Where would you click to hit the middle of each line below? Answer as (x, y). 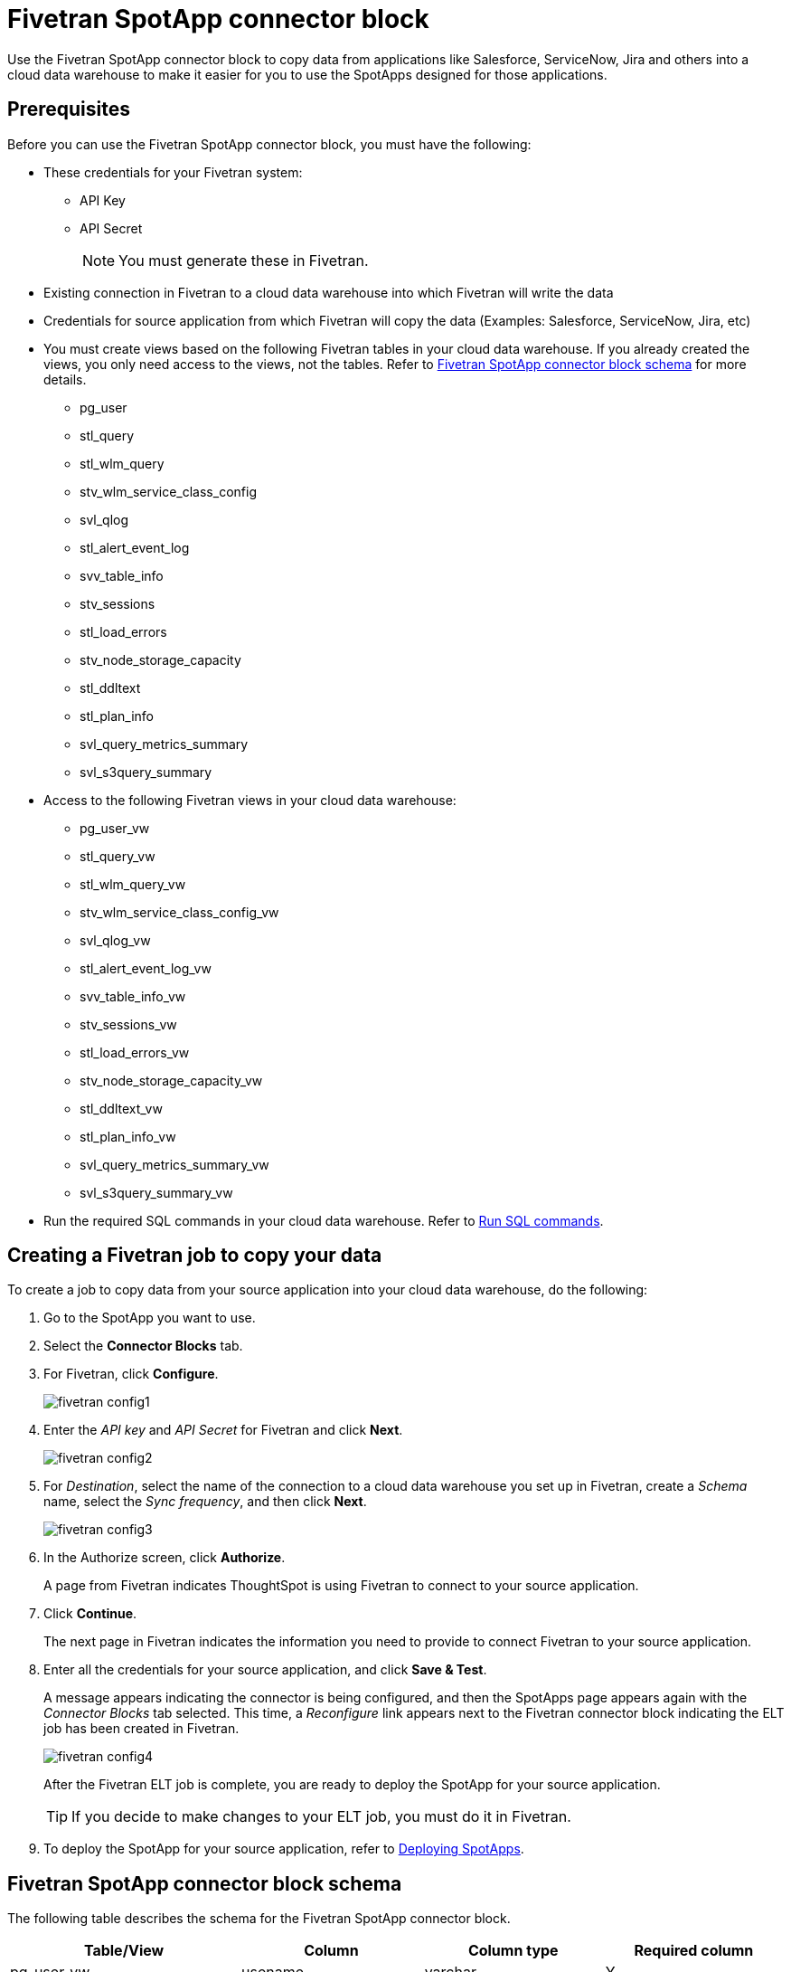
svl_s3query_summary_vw (156, 1192)
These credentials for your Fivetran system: (173, 172)
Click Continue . (90, 1614)
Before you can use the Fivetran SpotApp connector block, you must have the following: (269, 144)
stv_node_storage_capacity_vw (171, 1080)
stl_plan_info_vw (128, 1136)
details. (65, 379)
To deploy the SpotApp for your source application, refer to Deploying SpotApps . (284, 1849)
